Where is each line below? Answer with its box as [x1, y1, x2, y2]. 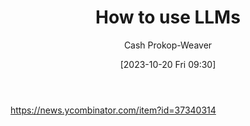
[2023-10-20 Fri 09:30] [119, 58, 217, 70]
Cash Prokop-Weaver [123, 39, 213, 51]
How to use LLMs [95, 6, 241, 29]
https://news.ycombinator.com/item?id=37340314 [10, 104, 217, 116]
